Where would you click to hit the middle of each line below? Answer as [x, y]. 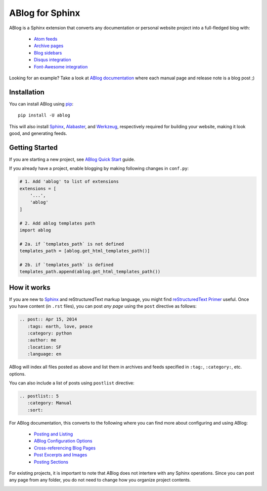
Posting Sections [51, 462]
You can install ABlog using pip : [41, 104]
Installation [27, 92]
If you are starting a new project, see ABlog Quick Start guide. [72, 159]
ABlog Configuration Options [63, 441]
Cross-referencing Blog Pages [65, 448]
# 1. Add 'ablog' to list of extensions [69, 182]
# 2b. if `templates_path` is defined [67, 265]
